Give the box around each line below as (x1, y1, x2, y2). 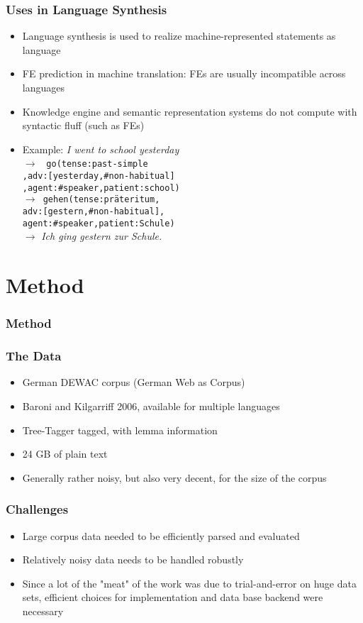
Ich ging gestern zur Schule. (41, 228, 162, 243)
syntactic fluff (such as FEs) (22, 118, 145, 133)
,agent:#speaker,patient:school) (22, 182, 180, 193)
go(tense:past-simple (46, 159, 148, 170)
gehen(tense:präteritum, (43, 194, 160, 205)
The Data (6, 347, 62, 365)
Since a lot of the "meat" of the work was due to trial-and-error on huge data (22, 575, 357, 590)
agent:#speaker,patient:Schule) (22, 218, 175, 228)
